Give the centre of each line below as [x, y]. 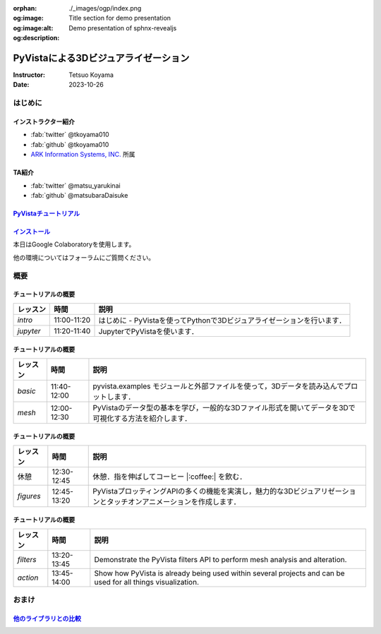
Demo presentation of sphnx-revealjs [123, 28]
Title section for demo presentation [120, 18]
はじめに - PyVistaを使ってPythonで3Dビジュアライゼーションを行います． [222, 320]
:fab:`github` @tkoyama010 [70, 144]
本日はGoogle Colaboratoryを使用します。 [74, 244]
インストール [32, 231]
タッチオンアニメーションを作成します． [174, 501]
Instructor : [29, 75]
